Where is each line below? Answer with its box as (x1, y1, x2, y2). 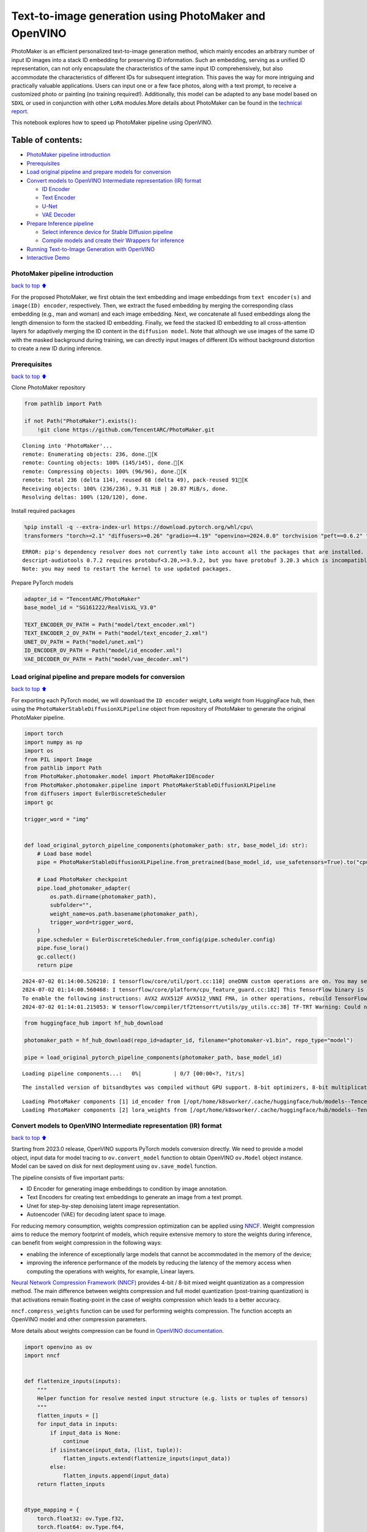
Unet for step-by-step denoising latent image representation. (26, 1202, 180, 1210)
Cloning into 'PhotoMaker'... (22, 442, 113, 449)
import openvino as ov (24, 1343, 92, 1351)
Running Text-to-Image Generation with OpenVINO (26, 245, 155, 252)
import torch (24, 730, 64, 737)
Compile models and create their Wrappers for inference (42, 237, 185, 245)
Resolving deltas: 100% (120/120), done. (22, 493, 148, 501)
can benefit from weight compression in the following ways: (11, 1239, 162, 1246)
